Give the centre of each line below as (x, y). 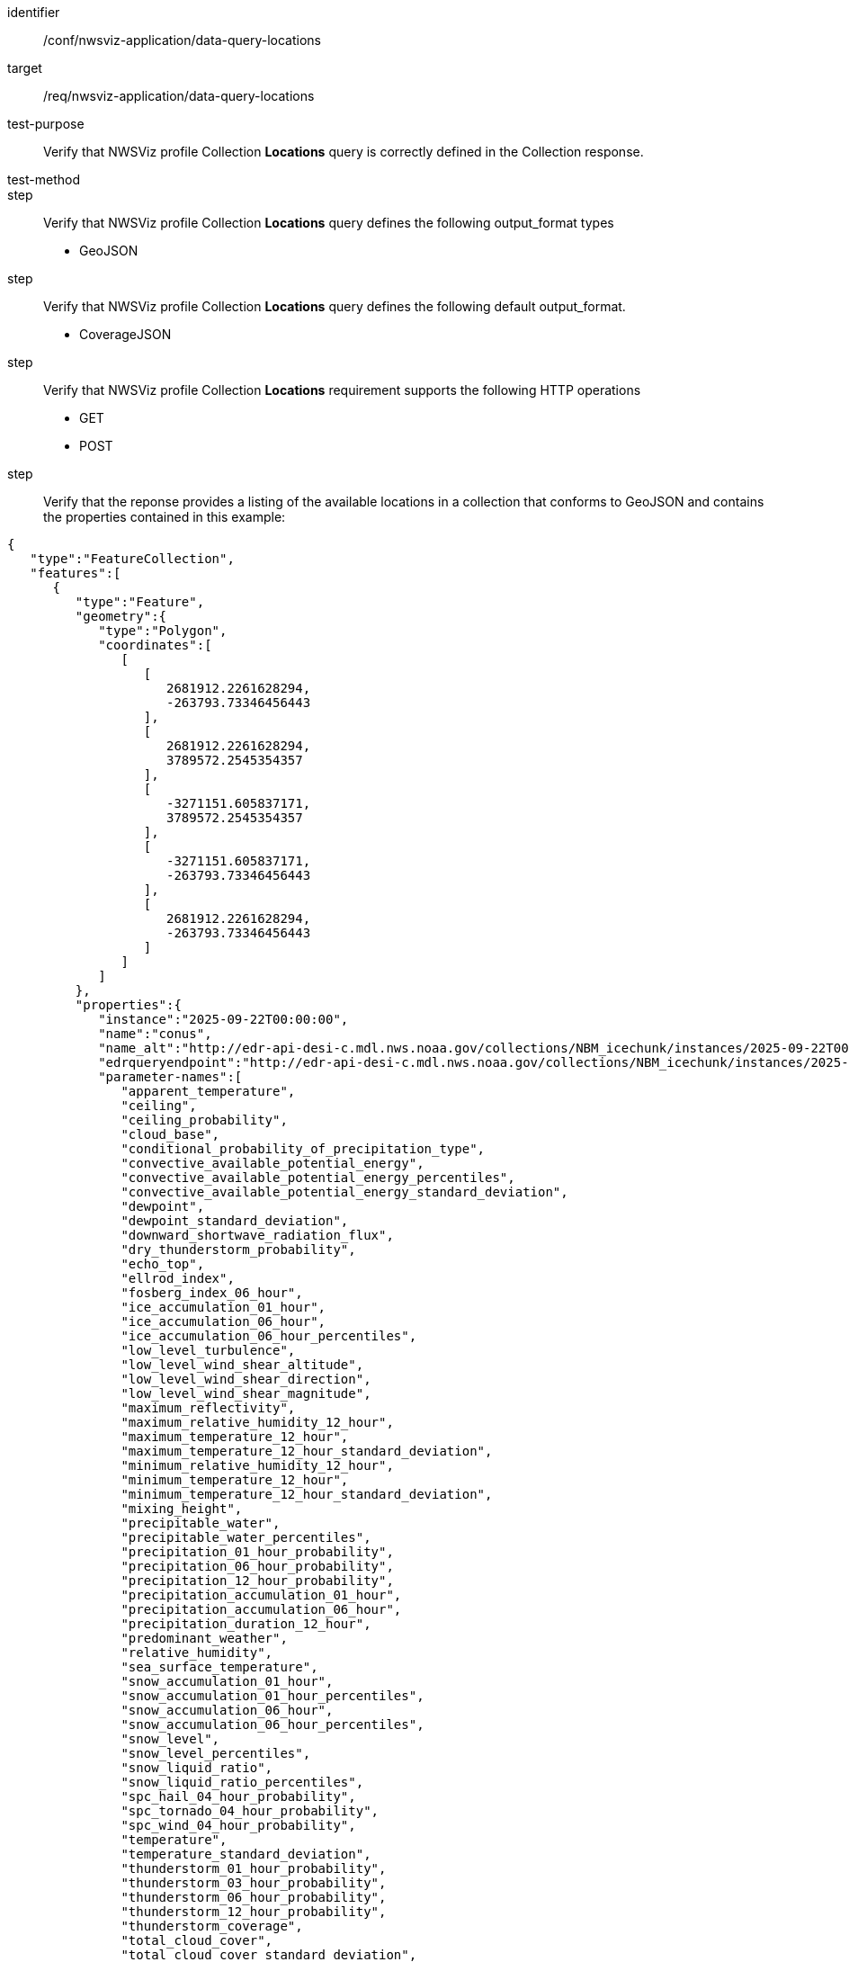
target (25, 68)
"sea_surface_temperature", (219, 1667)
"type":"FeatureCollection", (132, 559)
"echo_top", (163, 1264)
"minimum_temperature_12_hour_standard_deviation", (307, 1494)
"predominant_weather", (204, 1638)
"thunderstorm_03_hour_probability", (254, 1883)
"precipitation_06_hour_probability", (257, 1566)
